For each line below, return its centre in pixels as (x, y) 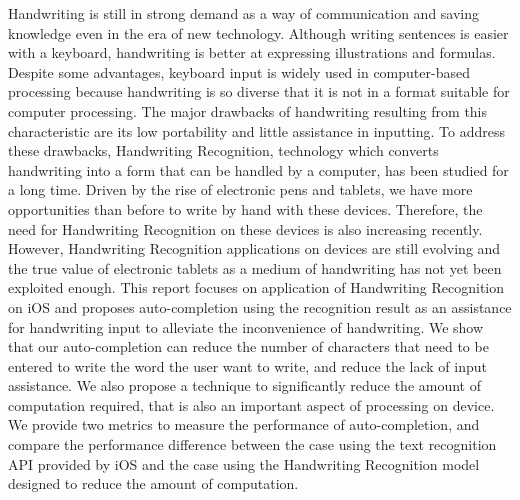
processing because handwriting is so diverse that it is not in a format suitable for (259, 91)
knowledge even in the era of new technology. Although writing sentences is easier (258, 32)
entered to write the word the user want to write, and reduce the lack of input (248, 365)
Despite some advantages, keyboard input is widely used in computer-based (239, 71)
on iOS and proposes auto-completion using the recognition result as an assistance (260, 306)
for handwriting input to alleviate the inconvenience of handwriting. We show (246, 326)
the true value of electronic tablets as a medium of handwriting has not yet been (255, 267)
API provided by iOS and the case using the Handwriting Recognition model (244, 463)
